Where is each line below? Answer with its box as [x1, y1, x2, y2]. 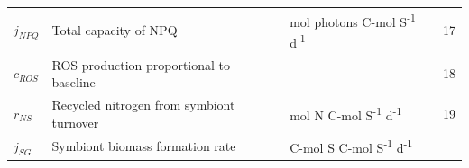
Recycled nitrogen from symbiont [51, 94, 235, 113]
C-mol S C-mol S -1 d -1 [290, 136, 413, 157]
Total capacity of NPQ [51, 21, 178, 40]
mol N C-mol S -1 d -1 [290, 102, 402, 124]
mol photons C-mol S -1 [290, 9, 416, 31]
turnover [51, 112, 99, 131]
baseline [51, 73, 96, 92]
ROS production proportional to [51, 55, 231, 74]
